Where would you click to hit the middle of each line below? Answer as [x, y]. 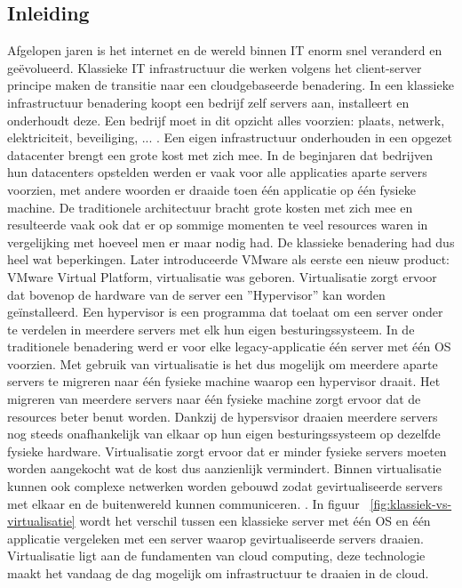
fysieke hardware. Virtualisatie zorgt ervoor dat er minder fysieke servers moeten [227, 451]
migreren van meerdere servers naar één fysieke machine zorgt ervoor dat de [214, 399]
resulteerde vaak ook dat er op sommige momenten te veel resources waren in [218, 225]
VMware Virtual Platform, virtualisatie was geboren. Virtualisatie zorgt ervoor [222, 276]
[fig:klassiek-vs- [411, 503]
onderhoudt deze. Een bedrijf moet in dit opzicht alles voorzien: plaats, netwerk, [226, 120]
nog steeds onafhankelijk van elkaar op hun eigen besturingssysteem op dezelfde [224, 434]
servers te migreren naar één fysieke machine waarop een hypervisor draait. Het [224, 381]
